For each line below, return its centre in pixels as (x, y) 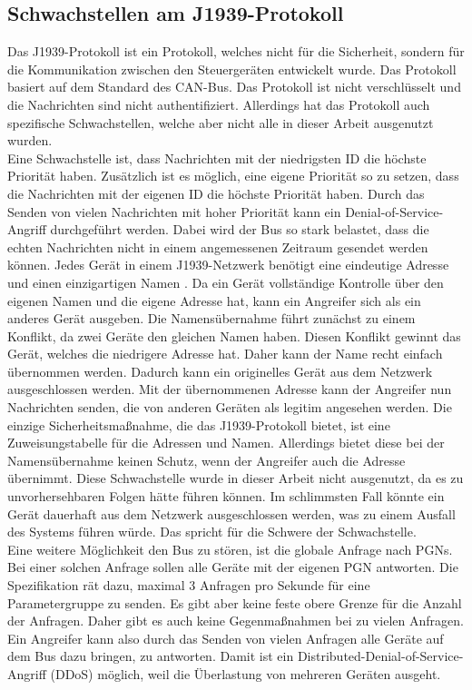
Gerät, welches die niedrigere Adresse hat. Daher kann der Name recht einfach (225, 354)
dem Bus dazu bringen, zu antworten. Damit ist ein (151, 656)
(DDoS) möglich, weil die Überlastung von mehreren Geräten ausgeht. (246, 673)
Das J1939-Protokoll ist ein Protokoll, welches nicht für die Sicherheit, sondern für (236, 51)
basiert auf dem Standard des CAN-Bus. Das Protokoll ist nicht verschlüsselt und (234, 87)
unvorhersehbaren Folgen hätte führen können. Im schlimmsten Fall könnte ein (226, 496)
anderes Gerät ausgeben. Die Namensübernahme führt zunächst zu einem (211, 318)
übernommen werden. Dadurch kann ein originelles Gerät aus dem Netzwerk (220, 371)
